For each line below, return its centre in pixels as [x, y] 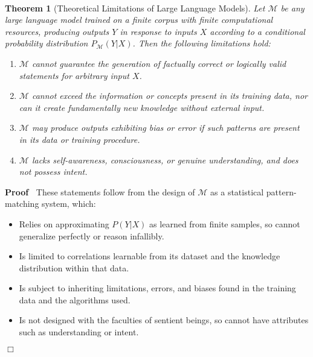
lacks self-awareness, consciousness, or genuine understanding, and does [165, 160]
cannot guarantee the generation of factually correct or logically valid [159, 63]
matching [22, 204]
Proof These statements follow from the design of [100, 191]
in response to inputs [158, 31]
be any [292, 8]
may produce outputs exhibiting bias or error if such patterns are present [166, 128]
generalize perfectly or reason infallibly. [92, 235]
